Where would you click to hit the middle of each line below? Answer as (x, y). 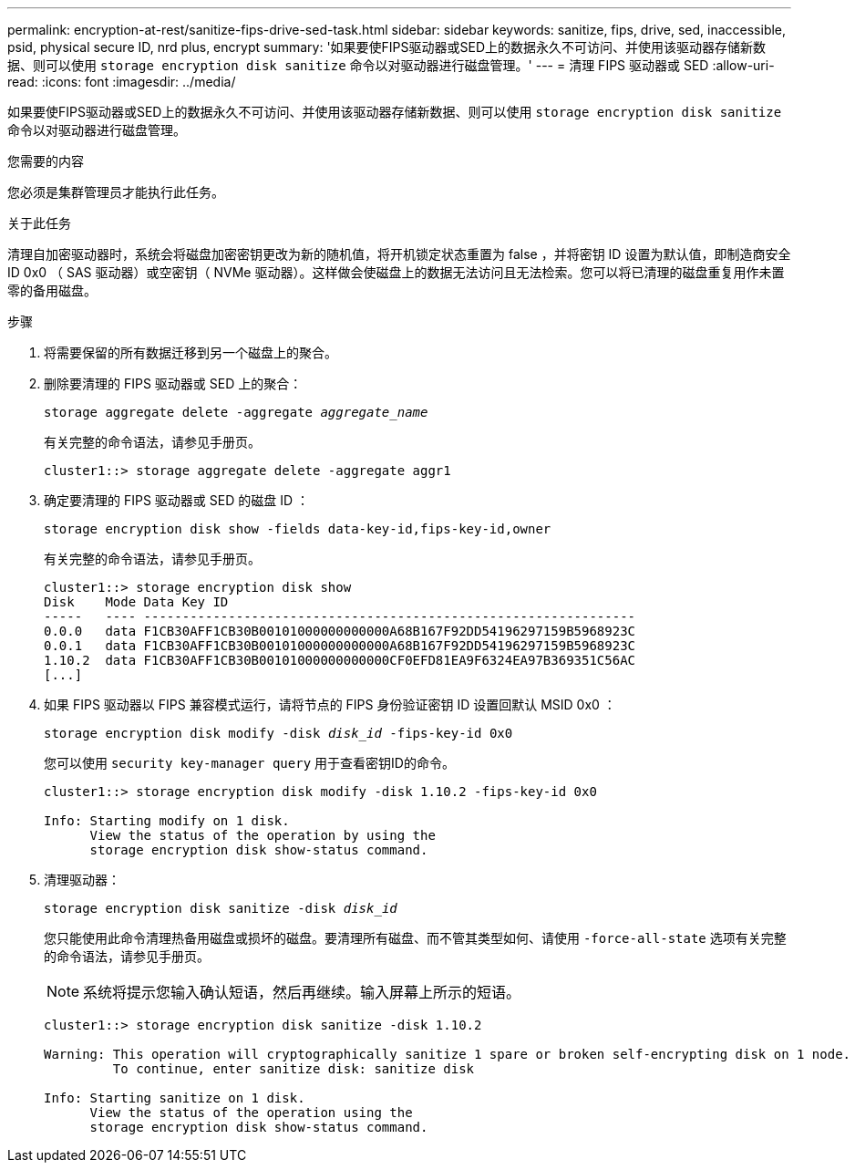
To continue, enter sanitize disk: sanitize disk (294, 1069)
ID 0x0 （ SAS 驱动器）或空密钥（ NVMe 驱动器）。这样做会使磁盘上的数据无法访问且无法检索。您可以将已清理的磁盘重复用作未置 (396, 272)
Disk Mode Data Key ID (136, 602)
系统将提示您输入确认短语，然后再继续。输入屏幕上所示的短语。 (302, 992)
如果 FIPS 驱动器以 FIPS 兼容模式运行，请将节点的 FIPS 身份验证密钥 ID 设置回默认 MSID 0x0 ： (330, 704)
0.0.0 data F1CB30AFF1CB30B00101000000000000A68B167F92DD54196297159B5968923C (340, 631)
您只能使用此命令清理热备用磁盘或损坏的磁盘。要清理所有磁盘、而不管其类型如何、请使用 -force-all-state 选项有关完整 (415, 938)
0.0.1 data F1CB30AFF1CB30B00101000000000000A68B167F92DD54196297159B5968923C (340, 646)
